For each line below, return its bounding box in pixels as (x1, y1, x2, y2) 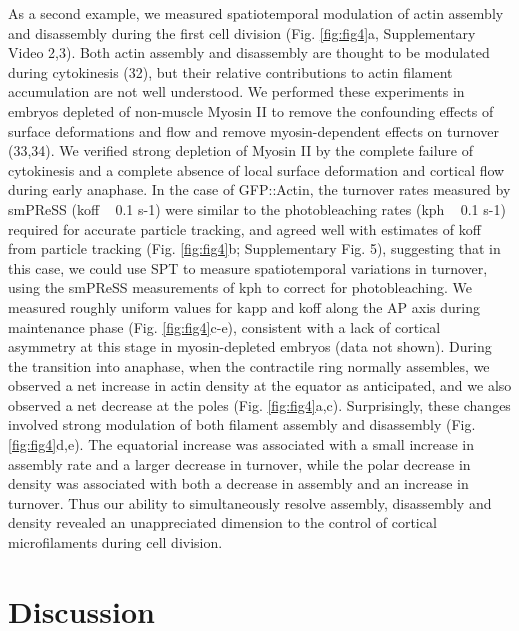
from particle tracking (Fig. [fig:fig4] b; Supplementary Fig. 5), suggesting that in (8, 238, 501, 259)
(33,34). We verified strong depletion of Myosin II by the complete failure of (8, 140, 474, 161)
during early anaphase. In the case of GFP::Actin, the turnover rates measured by (8, 179, 511, 200)
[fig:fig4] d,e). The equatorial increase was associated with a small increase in (8, 434, 475, 455)
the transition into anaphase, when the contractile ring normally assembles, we (8, 355, 490, 376)
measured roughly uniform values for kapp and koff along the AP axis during (8, 296, 481, 317)
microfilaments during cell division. (8, 532, 223, 553)
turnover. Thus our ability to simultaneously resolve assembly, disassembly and (8, 492, 492, 513)
